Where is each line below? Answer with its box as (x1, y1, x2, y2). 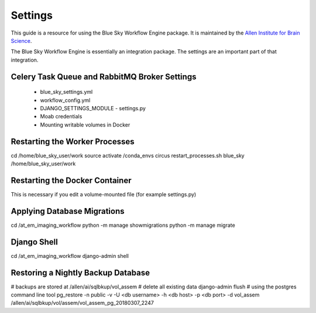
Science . (11, 37, 32, 44)
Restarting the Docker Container (11, 175, 132, 185)
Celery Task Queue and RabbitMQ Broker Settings (11, 72, 197, 81)
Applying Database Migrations (11, 206, 125, 216)
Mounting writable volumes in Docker (40, 121, 130, 128)
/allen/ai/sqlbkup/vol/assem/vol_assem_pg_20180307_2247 (11, 300, 154, 307)
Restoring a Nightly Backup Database (11, 267, 150, 278)
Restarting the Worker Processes (11, 137, 135, 147)
